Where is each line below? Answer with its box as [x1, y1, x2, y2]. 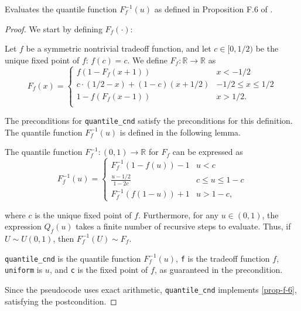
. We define [127, 53, 167, 66]
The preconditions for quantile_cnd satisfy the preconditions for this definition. [5, 114, 293, 126]
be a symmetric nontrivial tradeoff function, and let [26, 42, 211, 55]
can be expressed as [172, 146, 243, 158]
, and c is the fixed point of [49, 263, 148, 276]
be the [255, 42, 279, 55]
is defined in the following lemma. [119, 126, 241, 138]
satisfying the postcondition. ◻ [5, 295, 117, 307]
